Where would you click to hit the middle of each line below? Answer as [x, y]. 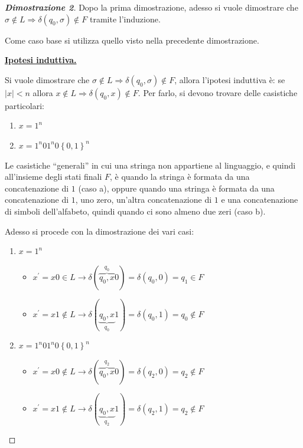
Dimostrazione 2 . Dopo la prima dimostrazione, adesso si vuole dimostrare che [151, 7]
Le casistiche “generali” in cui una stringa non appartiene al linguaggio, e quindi [150, 165]
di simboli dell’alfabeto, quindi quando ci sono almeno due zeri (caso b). [135, 211]
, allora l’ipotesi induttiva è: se [230, 79]
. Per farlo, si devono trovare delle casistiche [218, 92]
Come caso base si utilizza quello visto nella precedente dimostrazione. [132, 40]
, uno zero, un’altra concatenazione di [144, 200]
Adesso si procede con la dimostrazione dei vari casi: [100, 231]
